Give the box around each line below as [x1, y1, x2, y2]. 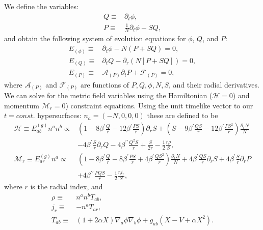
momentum [4, 100, 39, 110]
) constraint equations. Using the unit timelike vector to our [65, 100, 253, 110]
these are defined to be [147, 110, 218, 121]
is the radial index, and [30, 181, 103, 191]
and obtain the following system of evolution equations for [4, 33, 186, 44]
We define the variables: [4, 1, 78, 11]
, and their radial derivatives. [169, 79, 259, 90]
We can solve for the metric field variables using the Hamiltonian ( [4, 90, 213, 101]
